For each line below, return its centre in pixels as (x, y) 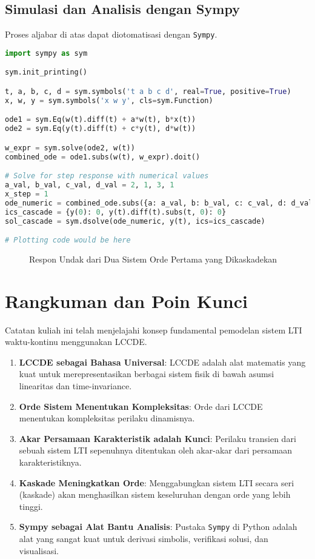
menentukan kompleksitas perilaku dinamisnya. (107, 418)
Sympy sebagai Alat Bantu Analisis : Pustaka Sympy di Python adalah (158, 527)
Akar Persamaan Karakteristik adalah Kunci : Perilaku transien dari (157, 438)
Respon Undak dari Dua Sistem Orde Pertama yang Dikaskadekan (153, 259)
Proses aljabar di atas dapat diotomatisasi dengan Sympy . (111, 34)
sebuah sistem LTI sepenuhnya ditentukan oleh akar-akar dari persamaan (156, 450)
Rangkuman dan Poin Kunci (126, 300)
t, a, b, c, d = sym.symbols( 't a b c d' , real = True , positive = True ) (148, 91)
